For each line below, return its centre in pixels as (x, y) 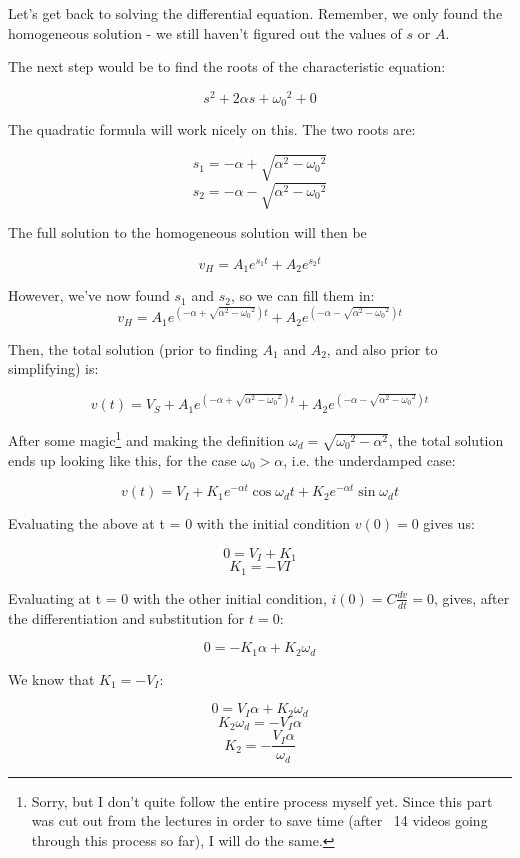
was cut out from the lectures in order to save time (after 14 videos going (259, 820)
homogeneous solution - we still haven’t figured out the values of (205, 32)
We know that (51, 678)
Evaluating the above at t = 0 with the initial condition (179, 523)
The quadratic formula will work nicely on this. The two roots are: (212, 129)
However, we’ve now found (89, 295)
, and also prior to (382, 348)
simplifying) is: (53, 368)
